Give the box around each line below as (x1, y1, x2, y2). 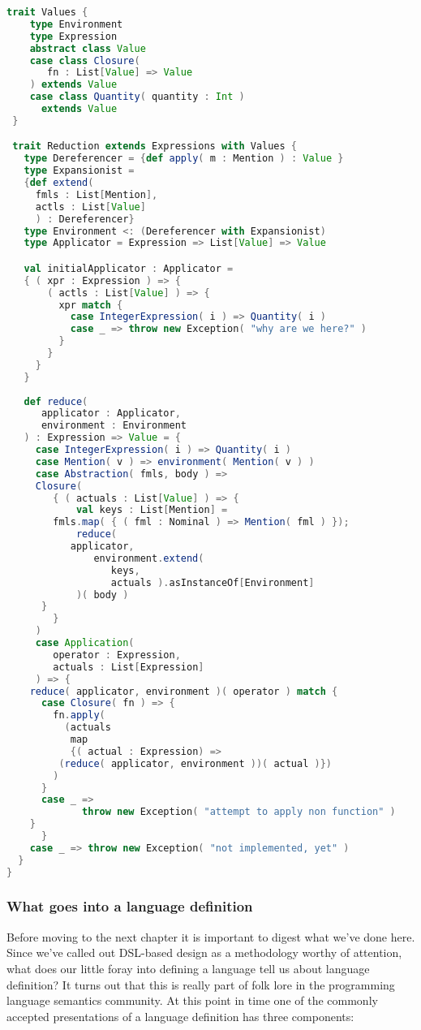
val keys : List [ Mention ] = (75, 504, 228, 516)
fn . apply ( (53, 709, 105, 722)
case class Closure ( (29, 54, 140, 67)
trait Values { (6, 6, 88, 18)
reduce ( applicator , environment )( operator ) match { (29, 685, 338, 697)
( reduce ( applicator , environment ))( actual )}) (58, 757, 332, 769)
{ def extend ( (24, 177, 94, 189)
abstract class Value (29, 42, 146, 54)
